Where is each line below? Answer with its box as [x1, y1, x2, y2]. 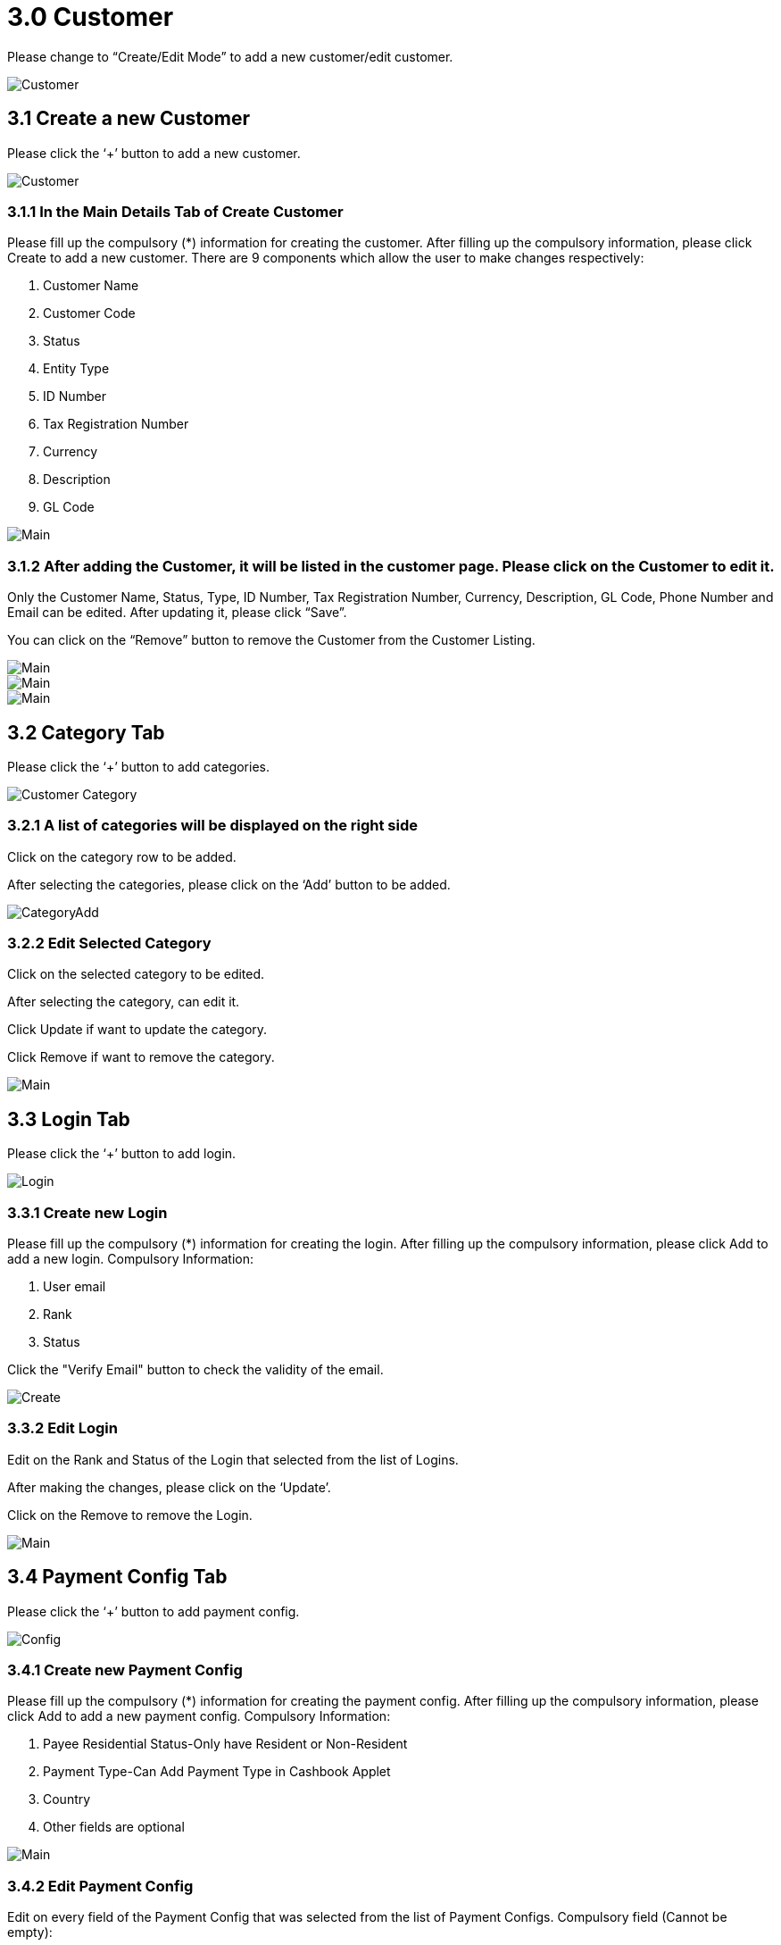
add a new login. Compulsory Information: [7, 1251, 254, 1267]
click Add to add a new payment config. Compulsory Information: [7, 1708, 391, 1724]
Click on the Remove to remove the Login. [7, 1507, 253, 1523]
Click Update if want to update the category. [7, 1022, 268, 1038]
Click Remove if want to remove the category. [7, 1049, 275, 1065]
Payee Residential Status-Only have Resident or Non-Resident [43, 1736, 408, 1752]
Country [43, 1791, 91, 1807]
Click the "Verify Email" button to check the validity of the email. [7, 1362, 384, 1378]
